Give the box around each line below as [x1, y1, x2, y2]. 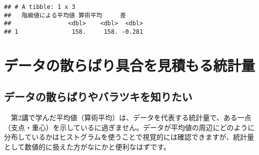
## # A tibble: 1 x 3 [4, 3, 76, 10]
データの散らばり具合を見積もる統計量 [4, 55, 256, 75]
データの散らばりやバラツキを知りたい [4, 89, 192, 104]
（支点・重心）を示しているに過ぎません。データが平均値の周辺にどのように [4, 122, 255, 132]
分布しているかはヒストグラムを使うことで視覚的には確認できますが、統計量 [4, 132, 254, 142]
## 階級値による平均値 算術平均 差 [4, 11, 126, 19]
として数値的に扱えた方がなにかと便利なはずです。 [4, 141, 171, 152]
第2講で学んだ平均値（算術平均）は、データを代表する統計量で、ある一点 [10, 112, 252, 123]
